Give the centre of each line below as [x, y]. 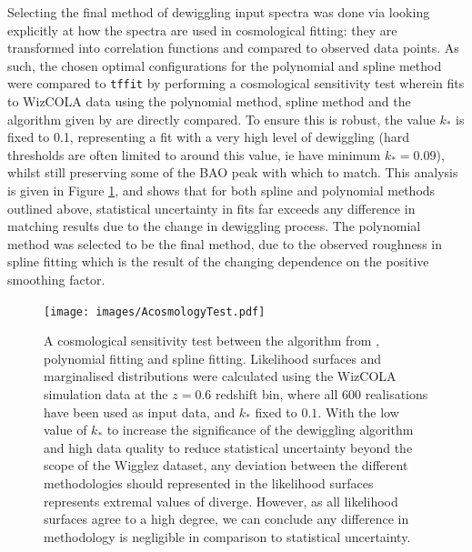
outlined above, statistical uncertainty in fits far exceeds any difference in [211, 208]
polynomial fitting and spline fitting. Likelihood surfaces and [213, 358]
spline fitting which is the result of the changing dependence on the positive [218, 261]
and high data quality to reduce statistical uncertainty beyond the [228, 447]
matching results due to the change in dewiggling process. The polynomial [214, 226]
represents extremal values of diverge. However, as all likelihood [221, 501]
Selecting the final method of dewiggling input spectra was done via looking [219, 12]
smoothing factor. [56, 279]
